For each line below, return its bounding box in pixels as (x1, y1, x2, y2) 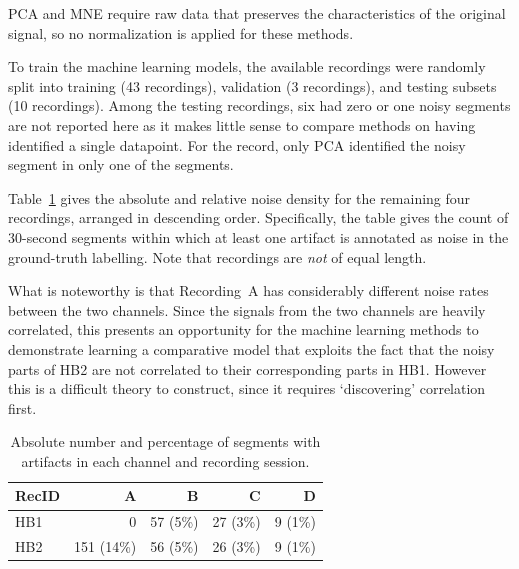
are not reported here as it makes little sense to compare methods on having (8, 114, 476, 135)
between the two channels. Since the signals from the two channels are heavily (8, 299, 486, 320)
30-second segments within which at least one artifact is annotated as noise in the (8, 226, 509, 247)
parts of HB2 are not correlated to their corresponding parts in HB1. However (8, 358, 487, 379)
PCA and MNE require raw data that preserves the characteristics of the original (8, 3, 506, 23)
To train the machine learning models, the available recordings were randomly (8, 56, 486, 77)
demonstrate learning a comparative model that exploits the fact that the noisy (8, 338, 495, 359)
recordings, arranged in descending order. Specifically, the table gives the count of (8, 207, 509, 228)
